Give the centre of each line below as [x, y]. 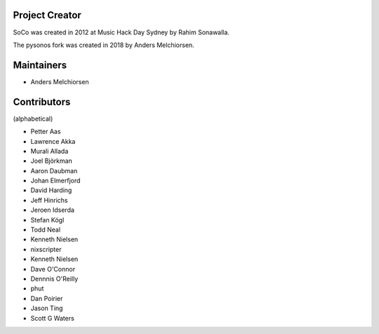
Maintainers [40, 65]
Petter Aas [46, 132]
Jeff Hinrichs [49, 200]
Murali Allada [49, 151]
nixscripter [46, 249]
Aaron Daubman [54, 171]
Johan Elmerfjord [55, 181]
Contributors [42, 102]
